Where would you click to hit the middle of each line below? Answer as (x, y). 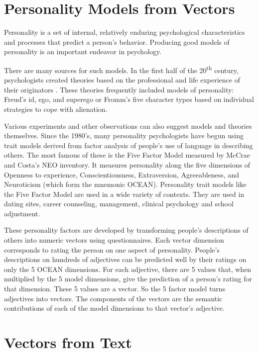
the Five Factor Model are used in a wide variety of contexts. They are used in (124, 194)
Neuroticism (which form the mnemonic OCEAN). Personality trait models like (125, 184)
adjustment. (22, 213)
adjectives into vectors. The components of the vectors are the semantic (113, 298)
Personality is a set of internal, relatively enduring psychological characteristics (125, 32)
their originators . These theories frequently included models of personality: (119, 89)
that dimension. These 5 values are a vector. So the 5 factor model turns (115, 289)
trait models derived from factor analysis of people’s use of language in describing (129, 145)
